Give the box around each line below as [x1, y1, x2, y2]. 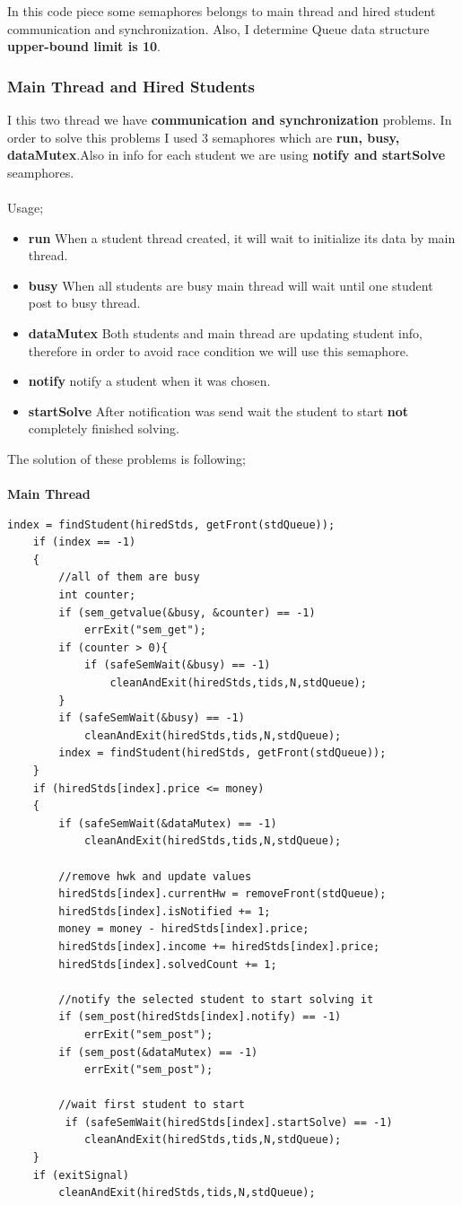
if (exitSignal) [32, 1168, 130, 1182]
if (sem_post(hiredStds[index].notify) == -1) [58, 1010, 342, 1024]
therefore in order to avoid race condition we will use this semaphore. [28, 341, 409, 360]
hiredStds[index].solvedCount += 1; [58, 957, 277, 971]
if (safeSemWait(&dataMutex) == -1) [58, 816, 277, 830]
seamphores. [7, 162, 74, 181]
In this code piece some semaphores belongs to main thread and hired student [7, 2, 436, 20]
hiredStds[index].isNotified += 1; [58, 904, 271, 918]
